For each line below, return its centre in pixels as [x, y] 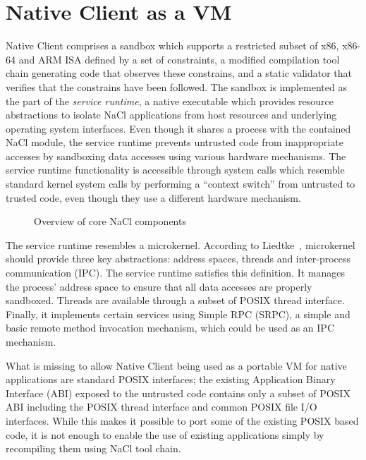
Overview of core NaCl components [110, 221]
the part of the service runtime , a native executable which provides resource [170, 101]
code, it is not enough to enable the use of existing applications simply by [165, 434]
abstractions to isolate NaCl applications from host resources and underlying [171, 115]
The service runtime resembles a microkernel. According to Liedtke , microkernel [181, 244]
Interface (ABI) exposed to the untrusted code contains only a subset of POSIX [178, 393]
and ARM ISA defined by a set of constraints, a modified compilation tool [179, 59]
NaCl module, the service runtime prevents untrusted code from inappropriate [175, 142]
